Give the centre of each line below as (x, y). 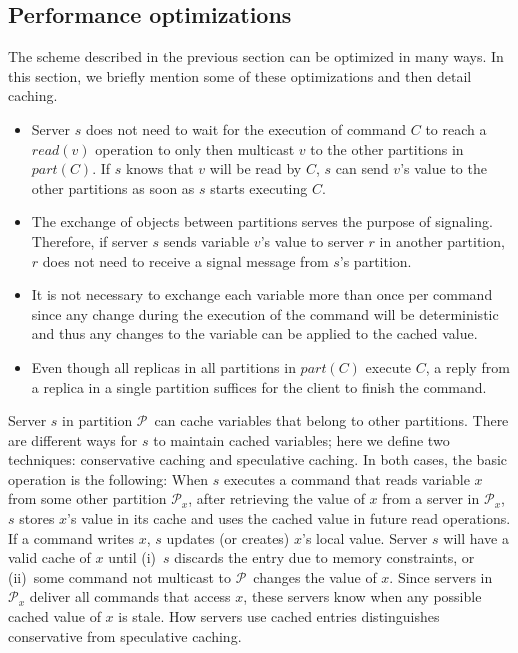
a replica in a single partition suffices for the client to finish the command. (259, 386)
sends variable (206, 240)
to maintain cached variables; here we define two (301, 439)
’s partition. (375, 260)
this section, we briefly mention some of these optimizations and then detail (240, 75)
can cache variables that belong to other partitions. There (331, 420)
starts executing (259, 187)
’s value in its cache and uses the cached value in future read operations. (289, 518)
